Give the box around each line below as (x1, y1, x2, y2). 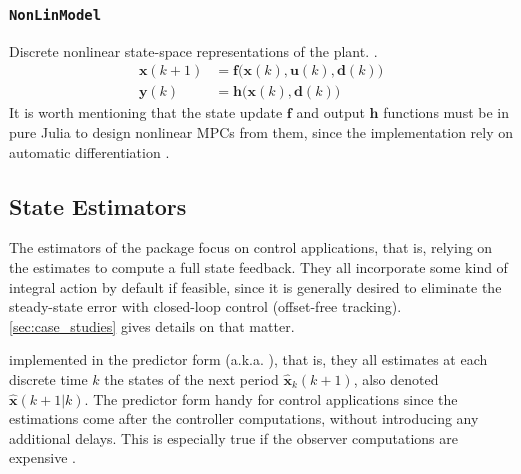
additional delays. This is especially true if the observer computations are (9, 427, 459, 448)
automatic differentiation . (9, 141, 170, 162)
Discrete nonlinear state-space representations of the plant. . (9, 40, 378, 61)
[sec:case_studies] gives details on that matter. (9, 315, 295, 336)
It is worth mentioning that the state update (9, 102, 283, 123)
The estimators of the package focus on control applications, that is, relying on (9, 237, 493, 258)
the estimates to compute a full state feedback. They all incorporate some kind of (9, 257, 508, 278)
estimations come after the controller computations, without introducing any (9, 408, 479, 429)
